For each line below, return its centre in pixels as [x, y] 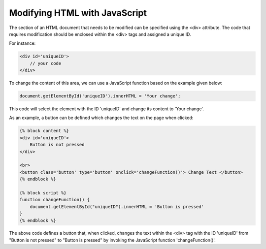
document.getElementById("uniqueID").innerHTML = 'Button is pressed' [117, 206]
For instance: [22, 43]
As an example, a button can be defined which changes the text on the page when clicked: [101, 118]
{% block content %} [44, 131]
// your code [46, 63]
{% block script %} [43, 193]
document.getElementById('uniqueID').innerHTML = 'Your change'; [100, 96]
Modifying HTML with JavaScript [78, 13]
